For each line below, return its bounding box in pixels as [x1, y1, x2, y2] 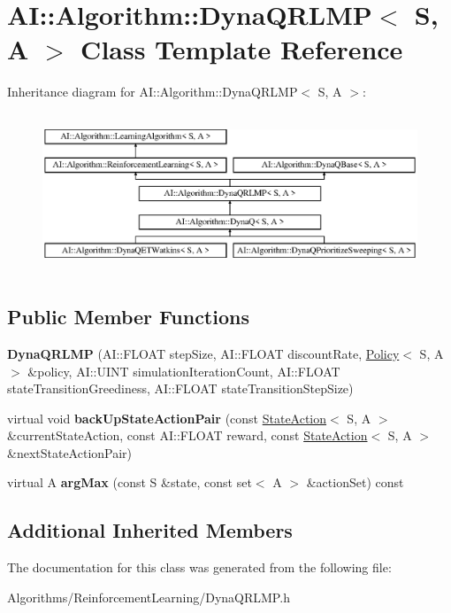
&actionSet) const [306, 473, 404, 492]
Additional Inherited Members [7, 516, 293, 544]
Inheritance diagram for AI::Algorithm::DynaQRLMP [7, 82, 298, 101]
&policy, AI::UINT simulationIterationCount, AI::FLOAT [27, 361, 340, 380]
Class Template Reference [80, 31, 403, 67]
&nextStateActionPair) [7, 443, 133, 462]
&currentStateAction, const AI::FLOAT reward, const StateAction [7, 426, 368, 445]
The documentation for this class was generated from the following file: [7, 558, 392, 577]
